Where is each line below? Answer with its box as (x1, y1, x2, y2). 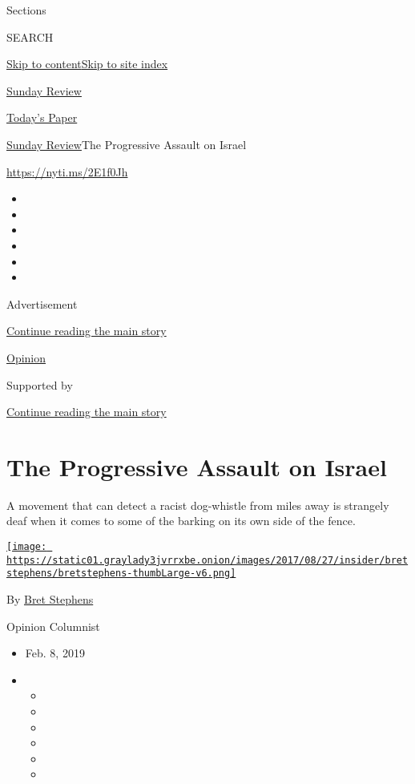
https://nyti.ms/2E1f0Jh (6, 163, 128, 180)
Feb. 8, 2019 (25, 645, 85, 661)
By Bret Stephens (6, 590, 94, 607)
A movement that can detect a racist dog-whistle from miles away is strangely (6, 496, 389, 513)
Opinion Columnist (6, 617, 100, 634)
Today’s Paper (6, 109, 78, 126)
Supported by (6, 376, 73, 393)
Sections (6, 2, 46, 18)
